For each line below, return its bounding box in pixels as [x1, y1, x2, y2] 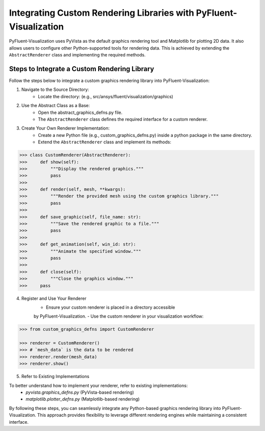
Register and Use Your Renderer [21, 295, 87, 301]
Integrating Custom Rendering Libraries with [9, 7, 194, 18]
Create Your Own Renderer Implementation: [21, 125, 110, 131]
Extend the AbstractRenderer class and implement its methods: [38, 139, 171, 145]
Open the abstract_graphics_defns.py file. [38, 109, 123, 115]
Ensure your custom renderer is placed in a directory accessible [46, 304, 175, 310]
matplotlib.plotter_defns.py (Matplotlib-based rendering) [26, 396, 140, 402]
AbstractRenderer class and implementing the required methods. [9, 52, 146, 58]
